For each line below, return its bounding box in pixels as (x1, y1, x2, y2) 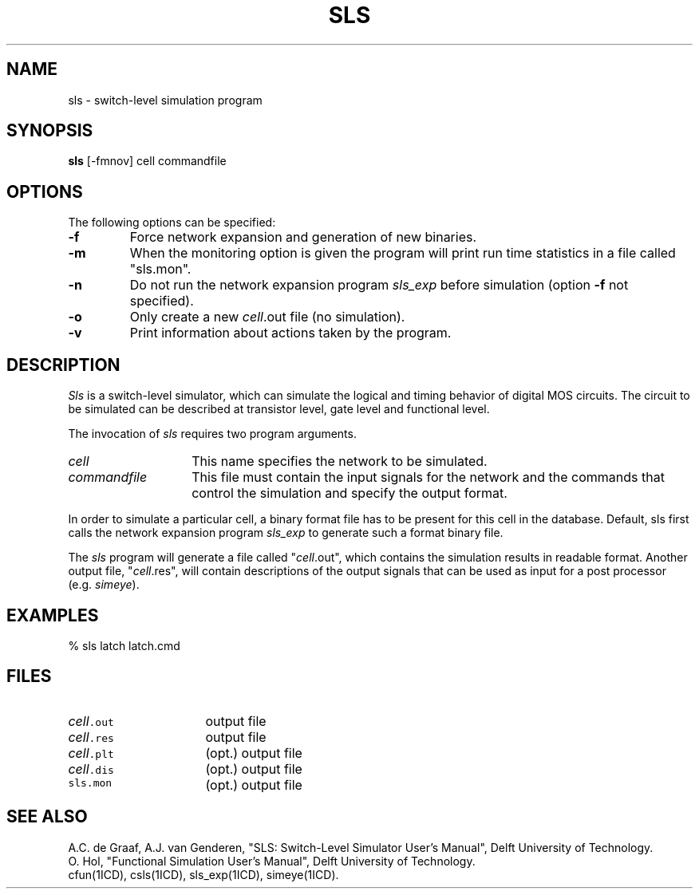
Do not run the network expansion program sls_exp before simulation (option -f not (129, 277, 629, 294)
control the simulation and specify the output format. (192, 485, 507, 502)
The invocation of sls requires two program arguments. (68, 427, 357, 441)
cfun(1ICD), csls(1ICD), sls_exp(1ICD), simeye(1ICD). (68, 867, 339, 881)
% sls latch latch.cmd (68, 638, 180, 653)
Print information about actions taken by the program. (129, 325, 452, 341)
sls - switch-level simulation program (68, 93, 263, 107)
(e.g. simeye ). (68, 578, 140, 592)
